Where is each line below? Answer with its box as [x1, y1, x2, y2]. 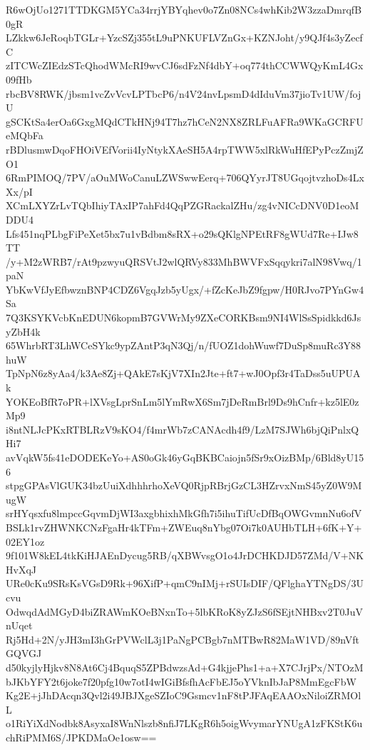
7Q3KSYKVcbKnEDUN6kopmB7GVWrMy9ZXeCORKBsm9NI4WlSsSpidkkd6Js [6, 310, 361, 325]
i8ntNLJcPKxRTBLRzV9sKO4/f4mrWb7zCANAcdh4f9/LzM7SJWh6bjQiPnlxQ [6, 421, 359, 436]
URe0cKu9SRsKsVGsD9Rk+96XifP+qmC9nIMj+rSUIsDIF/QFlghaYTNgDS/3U [6, 576, 364, 591]
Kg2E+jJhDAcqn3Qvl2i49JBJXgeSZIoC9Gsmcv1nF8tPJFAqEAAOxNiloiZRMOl [6, 688, 361, 703]
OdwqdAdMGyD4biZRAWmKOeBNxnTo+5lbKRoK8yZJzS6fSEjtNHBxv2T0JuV [6, 604, 364, 619]
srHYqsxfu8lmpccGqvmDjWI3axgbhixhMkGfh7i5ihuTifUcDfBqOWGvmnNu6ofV [6, 506, 362, 521]
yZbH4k [6, 324, 41, 339]
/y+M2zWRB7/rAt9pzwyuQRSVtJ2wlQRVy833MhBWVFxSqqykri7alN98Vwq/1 [6, 254, 362, 269]
